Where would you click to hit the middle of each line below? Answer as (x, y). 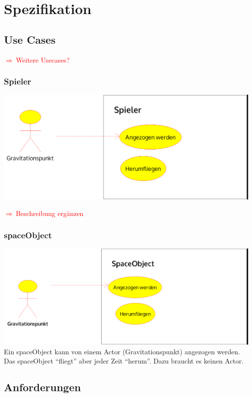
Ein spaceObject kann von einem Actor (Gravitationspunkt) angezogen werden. (122, 351)
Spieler (18, 81)
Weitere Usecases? (43, 59)
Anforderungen (42, 387)
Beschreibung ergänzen (50, 213)
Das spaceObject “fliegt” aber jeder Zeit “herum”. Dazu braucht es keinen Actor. (124, 361)
